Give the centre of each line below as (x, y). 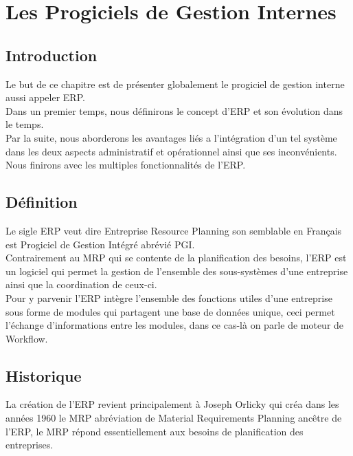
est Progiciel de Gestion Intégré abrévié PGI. (100, 244)
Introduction (52, 55)
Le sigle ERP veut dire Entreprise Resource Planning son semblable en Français (174, 230)
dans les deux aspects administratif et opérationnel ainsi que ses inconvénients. (171, 151)
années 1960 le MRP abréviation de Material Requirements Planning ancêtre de (174, 418)
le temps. (25, 124)
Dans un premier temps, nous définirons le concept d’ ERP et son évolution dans (174, 110)
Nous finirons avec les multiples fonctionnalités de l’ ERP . (126, 165)
